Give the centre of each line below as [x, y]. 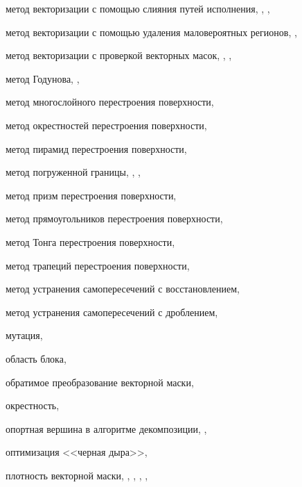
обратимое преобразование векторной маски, [100, 382]
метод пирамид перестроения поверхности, [96, 148]
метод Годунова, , [43, 78]
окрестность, [33, 405]
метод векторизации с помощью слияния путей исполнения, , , [138, 8]
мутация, [24, 335]
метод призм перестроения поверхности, [91, 195]
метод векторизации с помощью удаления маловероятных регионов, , [151, 32]
